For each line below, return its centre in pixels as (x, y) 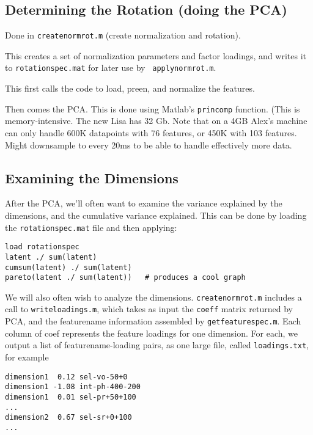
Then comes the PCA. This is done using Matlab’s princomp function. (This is (153, 108)
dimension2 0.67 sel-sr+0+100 (68, 418)
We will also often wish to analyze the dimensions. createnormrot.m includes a (153, 297)
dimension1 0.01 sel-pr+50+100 (71, 397)
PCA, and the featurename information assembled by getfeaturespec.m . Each (153, 321)
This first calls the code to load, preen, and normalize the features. (130, 88)
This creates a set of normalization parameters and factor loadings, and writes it (156, 55)
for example (27, 357)
